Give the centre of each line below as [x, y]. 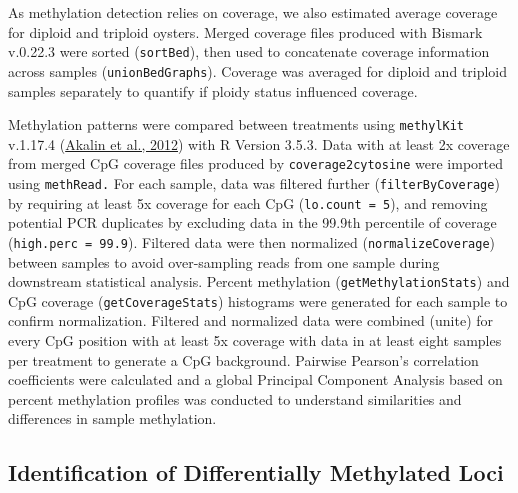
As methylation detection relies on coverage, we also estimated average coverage [253, 12]
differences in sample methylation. [112, 418]
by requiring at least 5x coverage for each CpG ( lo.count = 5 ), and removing [248, 202]
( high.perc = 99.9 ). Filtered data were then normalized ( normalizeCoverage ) [252, 241]
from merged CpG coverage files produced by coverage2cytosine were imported [256, 163]
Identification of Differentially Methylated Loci [256, 472]
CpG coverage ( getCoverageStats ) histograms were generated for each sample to [258, 300]
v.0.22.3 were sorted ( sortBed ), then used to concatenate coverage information [249, 51]
